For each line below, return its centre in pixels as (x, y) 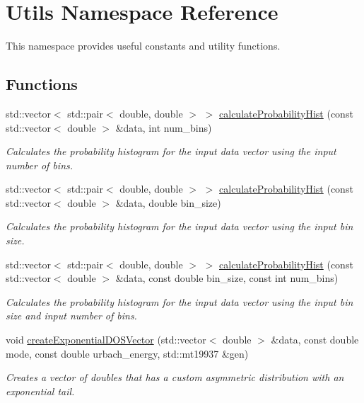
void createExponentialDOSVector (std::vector (106, 340)
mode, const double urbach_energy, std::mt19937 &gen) (127, 353)
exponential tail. (40, 391)
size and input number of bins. (71, 316)
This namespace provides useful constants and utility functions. (143, 46)
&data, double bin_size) (168, 202)
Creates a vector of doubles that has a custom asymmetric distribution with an (175, 377)
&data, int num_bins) (164, 127)
